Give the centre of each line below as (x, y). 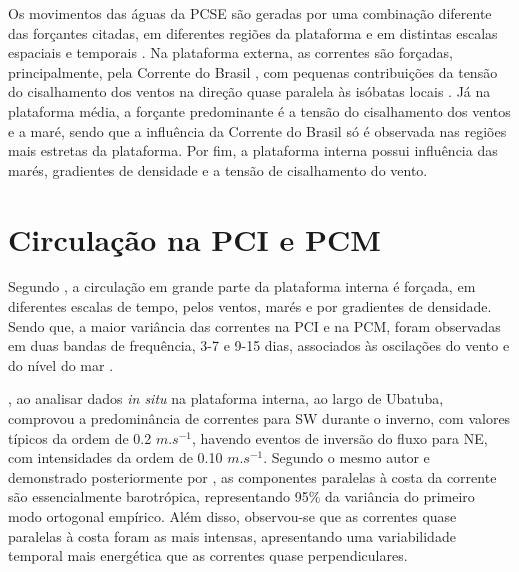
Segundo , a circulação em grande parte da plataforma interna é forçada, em (242, 286)
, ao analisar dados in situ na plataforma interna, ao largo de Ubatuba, (226, 398)
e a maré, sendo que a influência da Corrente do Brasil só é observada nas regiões (257, 130)
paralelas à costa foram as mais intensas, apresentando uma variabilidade (232, 535)
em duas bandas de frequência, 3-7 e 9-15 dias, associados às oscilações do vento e (259, 345)
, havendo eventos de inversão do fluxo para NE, (339, 437)
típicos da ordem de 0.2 (80, 437)
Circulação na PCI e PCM (194, 238)
